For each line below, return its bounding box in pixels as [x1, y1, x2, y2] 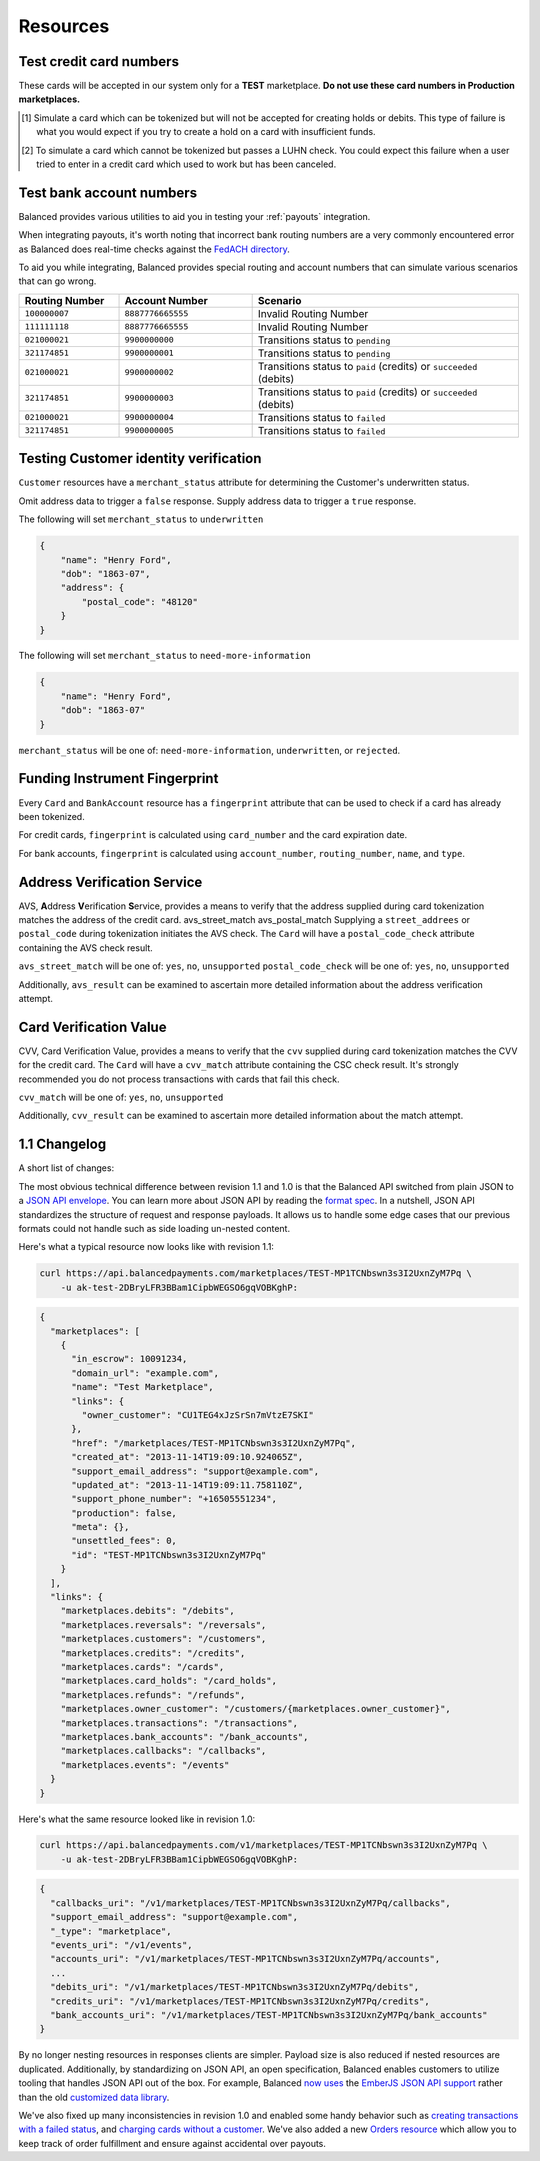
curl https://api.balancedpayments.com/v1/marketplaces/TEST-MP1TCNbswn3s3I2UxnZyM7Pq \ [39, 1840, 489, 1851]
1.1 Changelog [18, 1136, 107, 1153]
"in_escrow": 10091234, [71, 1353, 188, 1365]
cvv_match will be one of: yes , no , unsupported [18, 1091, 224, 1104]
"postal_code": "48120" [81, 596, 199, 607]
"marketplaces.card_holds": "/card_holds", [60, 1675, 277, 1687]
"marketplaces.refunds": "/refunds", [60, 1689, 246, 1700]
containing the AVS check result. [18, 941, 154, 954]
